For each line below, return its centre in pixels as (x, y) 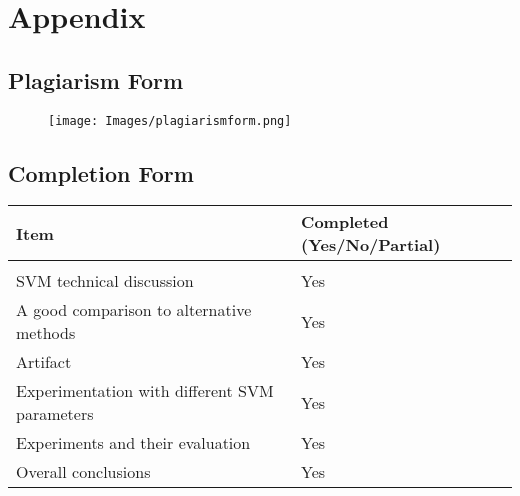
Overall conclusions (83, 472)
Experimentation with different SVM (145, 391)
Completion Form (101, 172)
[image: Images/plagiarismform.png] (170, 120)
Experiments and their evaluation (133, 443)
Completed (345, 222)
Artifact (44, 362)
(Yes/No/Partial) (371, 245)
